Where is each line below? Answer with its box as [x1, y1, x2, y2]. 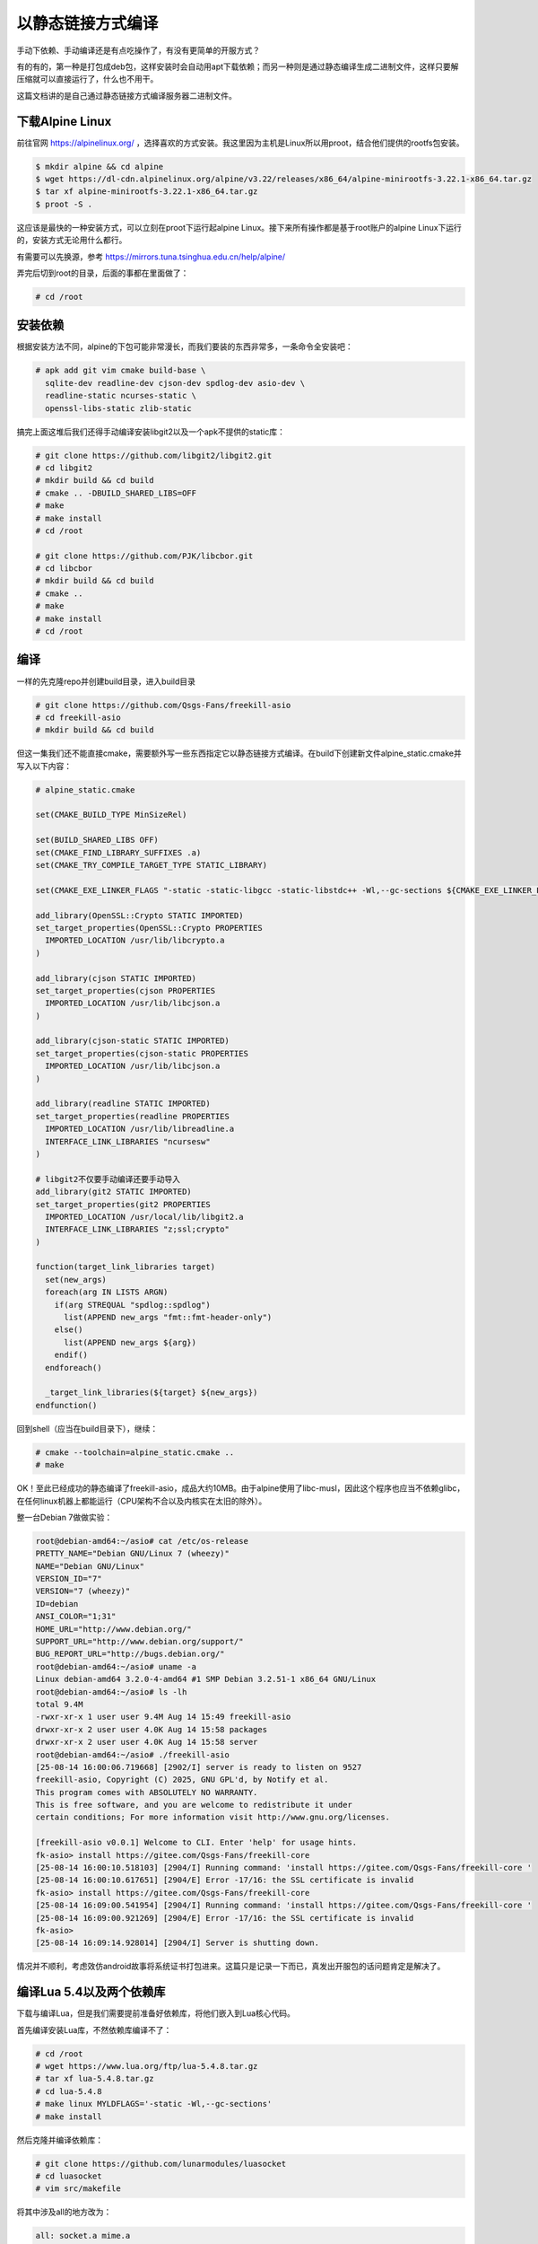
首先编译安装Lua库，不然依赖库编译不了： [16, 2024, 172, 2035]
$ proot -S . [35, 198, 93, 209]
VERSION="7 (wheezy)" [35, 1586, 131, 1597]
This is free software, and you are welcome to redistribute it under [35, 1800, 353, 1810]
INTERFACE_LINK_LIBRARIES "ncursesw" [45, 1136, 211, 1146]
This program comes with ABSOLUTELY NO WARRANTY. [35, 1787, 258, 1797]
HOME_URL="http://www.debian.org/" [35, 1624, 192, 1634]
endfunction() [35, 1400, 98, 1410]
